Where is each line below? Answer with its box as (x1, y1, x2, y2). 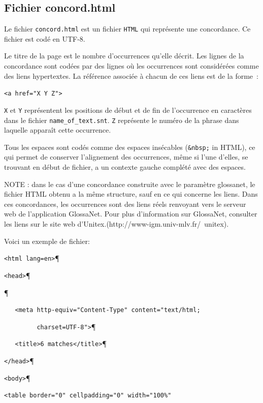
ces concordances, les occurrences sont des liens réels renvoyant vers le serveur (4, 198, 246, 209)
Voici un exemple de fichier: (4, 235, 90, 246)
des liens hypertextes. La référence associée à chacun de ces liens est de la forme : (4, 70, 258, 81)
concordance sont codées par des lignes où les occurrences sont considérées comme (4, 60, 259, 71)
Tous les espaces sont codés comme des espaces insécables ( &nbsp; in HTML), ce (4, 141, 255, 152)
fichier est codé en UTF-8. (4, 33, 85, 44)
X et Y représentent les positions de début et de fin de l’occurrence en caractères (4, 104, 252, 115)
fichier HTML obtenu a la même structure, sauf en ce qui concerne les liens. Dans (4, 189, 258, 199)
